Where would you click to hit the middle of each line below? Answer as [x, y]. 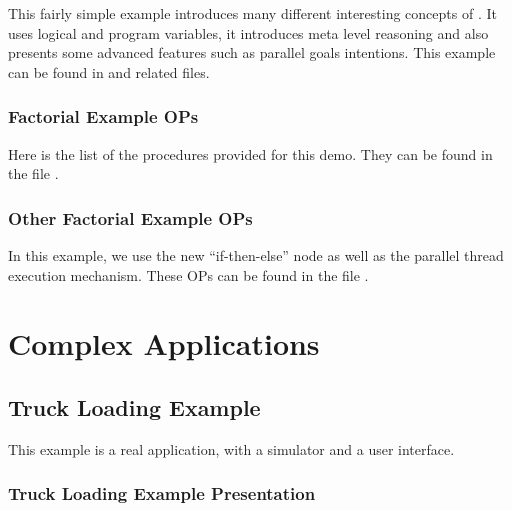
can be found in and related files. [109, 71]
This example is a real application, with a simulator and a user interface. [231, 448]
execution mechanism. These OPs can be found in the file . [188, 274]
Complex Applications [164, 343]
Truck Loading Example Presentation [162, 493]
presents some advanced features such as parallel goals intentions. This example [252, 52]
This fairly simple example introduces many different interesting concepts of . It [252, 13]
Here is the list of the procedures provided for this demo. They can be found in [250, 153]
